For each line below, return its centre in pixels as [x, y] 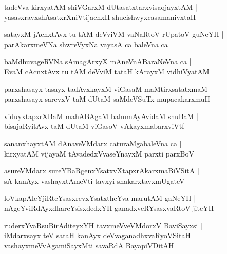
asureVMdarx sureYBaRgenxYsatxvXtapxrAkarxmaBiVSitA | [102, 171]
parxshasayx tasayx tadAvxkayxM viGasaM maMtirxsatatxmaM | [108, 89]
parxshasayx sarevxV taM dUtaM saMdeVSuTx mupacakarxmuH [107, 99]
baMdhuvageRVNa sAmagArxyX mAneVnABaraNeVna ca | [98, 61]
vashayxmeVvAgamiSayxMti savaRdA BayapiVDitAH [89, 245]
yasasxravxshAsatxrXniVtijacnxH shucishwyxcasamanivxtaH [100, 17]
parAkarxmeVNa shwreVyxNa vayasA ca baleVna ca [86, 44]
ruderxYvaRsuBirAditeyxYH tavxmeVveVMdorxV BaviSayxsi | [103, 225]
